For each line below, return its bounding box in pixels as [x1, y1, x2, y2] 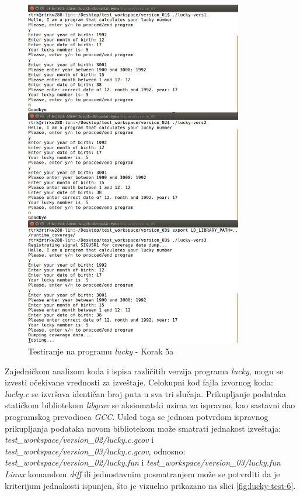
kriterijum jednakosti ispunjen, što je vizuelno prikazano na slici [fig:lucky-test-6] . [5, 479, 296, 491]
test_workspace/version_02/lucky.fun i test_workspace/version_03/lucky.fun [5, 456, 281, 469]
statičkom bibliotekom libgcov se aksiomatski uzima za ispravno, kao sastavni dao [5, 399, 295, 411]
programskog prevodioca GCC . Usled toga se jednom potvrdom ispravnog [5, 410, 268, 422]
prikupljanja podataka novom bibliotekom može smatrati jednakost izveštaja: [5, 422, 281, 434]
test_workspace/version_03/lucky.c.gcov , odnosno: [5, 445, 186, 457]
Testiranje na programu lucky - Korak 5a [28, 345, 174, 357]
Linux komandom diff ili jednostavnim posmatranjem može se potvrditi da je [5, 467, 280, 480]
